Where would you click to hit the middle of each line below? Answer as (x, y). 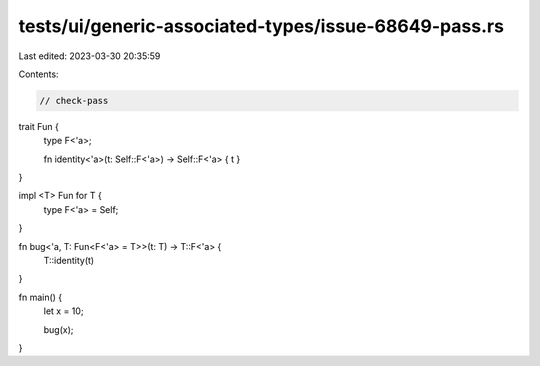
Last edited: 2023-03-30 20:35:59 (89, 56)
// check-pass (74, 100)
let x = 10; (63, 311)
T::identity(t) (69, 261)
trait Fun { (38, 126)
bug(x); (58, 329)
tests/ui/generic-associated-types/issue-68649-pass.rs (261, 26)
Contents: (38, 74)
